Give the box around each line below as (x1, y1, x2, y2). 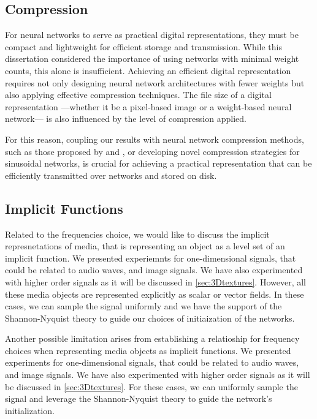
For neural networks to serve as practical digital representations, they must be (5, 28, 299, 41)
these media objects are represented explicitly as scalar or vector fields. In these (5, 287, 304, 300)
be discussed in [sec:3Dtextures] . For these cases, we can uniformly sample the (5, 380, 298, 393)
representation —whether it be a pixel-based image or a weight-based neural (5, 100, 292, 113)
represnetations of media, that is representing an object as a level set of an (5, 240, 285, 252)
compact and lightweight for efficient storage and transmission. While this (5, 40, 282, 53)
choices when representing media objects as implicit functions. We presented (5, 344, 291, 357)
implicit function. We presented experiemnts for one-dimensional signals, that (5, 251, 296, 264)
